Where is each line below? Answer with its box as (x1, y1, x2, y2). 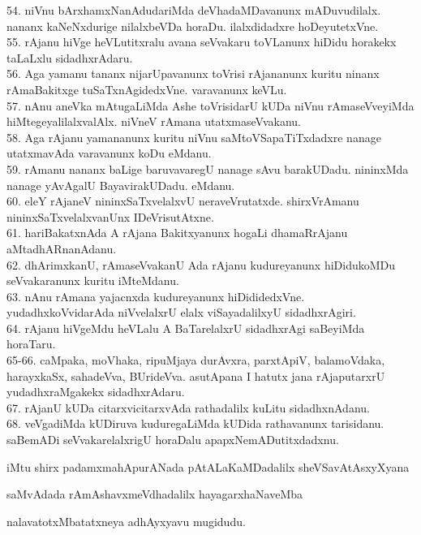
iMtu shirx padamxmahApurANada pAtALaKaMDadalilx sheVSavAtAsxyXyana (6, 458, 410, 475)
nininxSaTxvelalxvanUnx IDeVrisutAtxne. (6, 208, 214, 225)
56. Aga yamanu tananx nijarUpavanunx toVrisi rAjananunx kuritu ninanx (6, 65, 380, 82)
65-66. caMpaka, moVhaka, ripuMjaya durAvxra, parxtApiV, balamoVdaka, (6, 352, 385, 369)
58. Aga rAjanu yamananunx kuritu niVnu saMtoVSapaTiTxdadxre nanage (6, 128, 381, 145)
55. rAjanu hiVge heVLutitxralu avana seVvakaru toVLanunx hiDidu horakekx (6, 33, 397, 50)
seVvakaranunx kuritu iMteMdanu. (6, 272, 179, 289)
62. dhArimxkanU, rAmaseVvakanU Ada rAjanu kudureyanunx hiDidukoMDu (6, 256, 396, 273)
